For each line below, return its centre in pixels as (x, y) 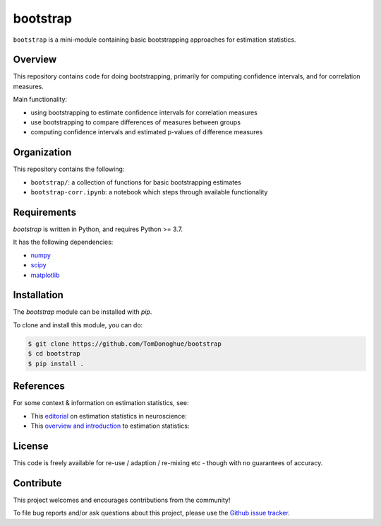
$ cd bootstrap (54, 354)
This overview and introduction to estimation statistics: (110, 426)
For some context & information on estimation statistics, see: (101, 403)
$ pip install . (56, 363)
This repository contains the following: (69, 169)
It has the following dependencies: (63, 242)
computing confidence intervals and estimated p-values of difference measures (147, 132)
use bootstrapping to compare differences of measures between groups (136, 122)
